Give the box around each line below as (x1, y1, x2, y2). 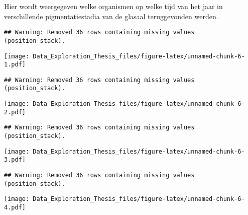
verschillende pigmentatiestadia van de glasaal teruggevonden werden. (4, 11, 218, 21)
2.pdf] (4, 108, 26, 116)
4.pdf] (4, 204, 26, 211)
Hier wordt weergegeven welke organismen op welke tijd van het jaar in (4, 1, 223, 11)
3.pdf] (4, 156, 26, 164)
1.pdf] (4, 61, 26, 68)
